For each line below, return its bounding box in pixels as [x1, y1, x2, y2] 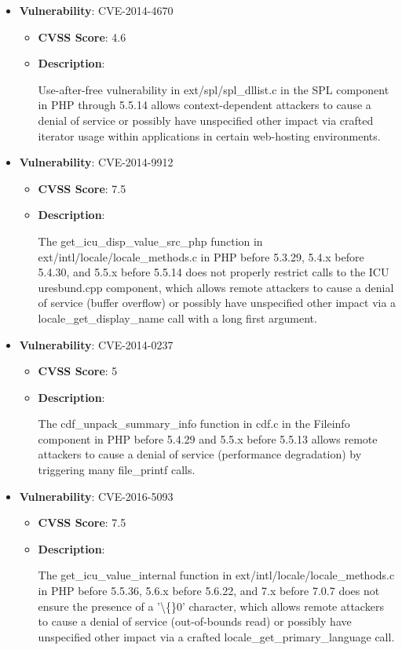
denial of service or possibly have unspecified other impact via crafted [38, 111, 374, 128]
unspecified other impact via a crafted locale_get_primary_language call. [38, 628, 395, 645]
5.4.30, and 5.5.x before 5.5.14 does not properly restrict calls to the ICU [38, 264, 389, 280]
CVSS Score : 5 [38, 363, 118, 379]
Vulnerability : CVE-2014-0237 [19, 336, 174, 352]
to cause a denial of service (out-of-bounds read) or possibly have [38, 613, 352, 630]
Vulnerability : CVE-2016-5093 [19, 487, 174, 504]
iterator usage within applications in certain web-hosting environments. [38, 127, 381, 144]
